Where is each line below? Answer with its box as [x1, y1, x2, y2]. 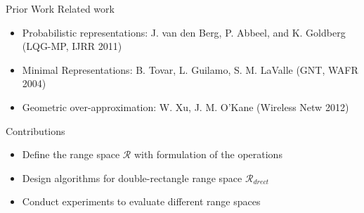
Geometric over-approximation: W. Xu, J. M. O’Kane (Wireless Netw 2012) [22, 99, 349, 114]
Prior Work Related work [6, 1, 115, 15]
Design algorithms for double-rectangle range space [22, 170, 242, 185]
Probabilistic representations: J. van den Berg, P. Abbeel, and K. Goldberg [22, 25, 346, 39]
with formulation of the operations [134, 147, 282, 162]
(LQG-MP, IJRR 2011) [22, 39, 122, 53]
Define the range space [22, 147, 120, 162]
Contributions [6, 123, 65, 138]
